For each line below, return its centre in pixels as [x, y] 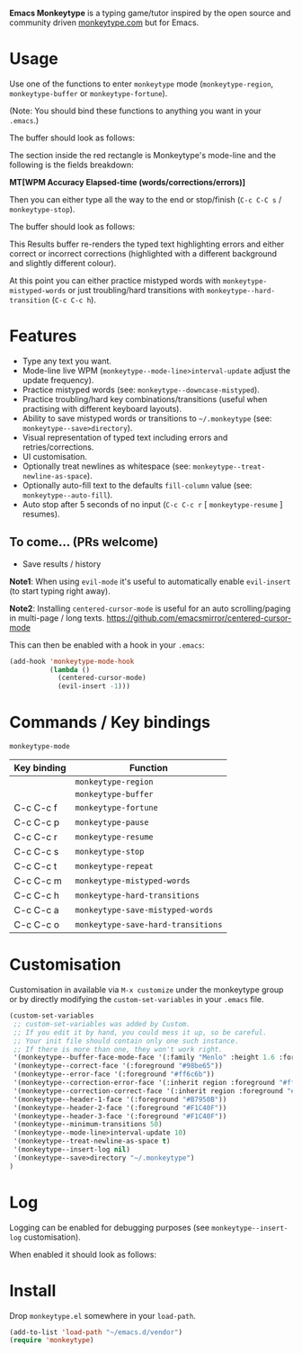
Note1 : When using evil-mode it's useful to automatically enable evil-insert [150, 581]
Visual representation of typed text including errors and [125, 437]
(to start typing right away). [60, 591]
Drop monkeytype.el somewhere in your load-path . [102, 1315]
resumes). [41, 514]
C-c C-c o [37, 925]
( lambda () [70, 669]
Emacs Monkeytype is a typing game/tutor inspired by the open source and [150, 13]
